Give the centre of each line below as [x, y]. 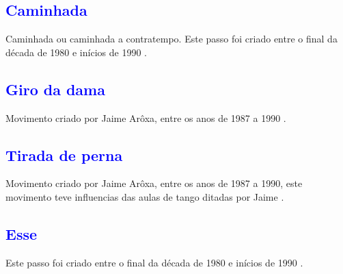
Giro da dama [55, 89]
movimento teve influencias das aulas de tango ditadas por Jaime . [145, 196]
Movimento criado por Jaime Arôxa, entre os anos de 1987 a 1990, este [154, 183]
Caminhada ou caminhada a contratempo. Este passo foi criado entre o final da [171, 39]
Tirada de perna [64, 154]
